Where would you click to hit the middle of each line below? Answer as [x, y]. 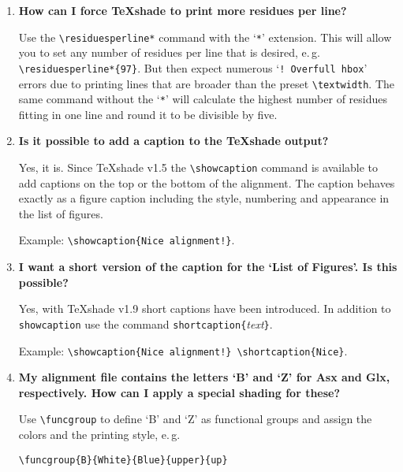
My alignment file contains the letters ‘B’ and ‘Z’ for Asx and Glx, [204, 377]
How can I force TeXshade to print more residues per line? [183, 10]
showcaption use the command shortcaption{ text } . [146, 323]
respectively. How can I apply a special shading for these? [179, 392]
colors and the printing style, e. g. [99, 435]
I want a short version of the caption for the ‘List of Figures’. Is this [208, 267]
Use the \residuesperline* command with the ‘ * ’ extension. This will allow [205, 37]
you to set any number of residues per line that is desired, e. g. [169, 52]
